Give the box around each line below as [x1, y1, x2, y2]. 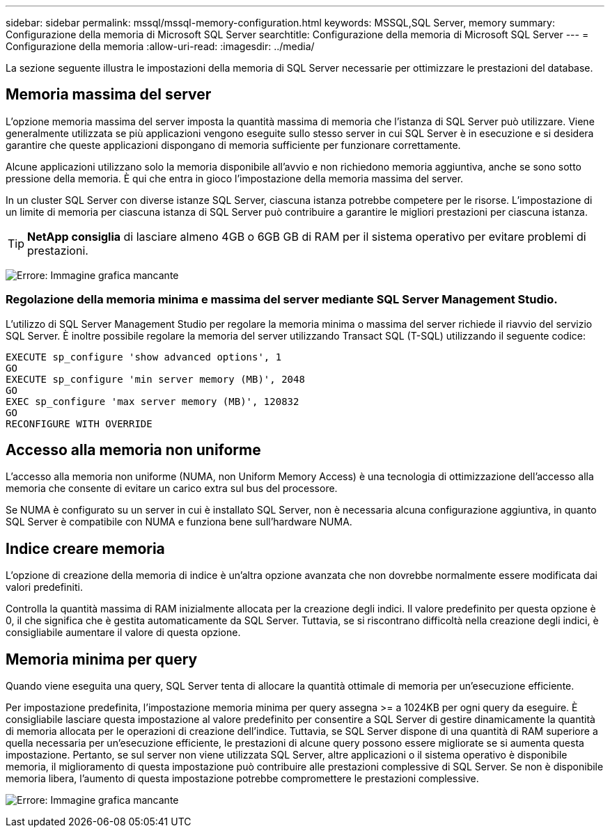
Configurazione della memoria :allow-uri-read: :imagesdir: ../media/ [6, 40, 315, 52]
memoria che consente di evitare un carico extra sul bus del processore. [6, 482, 338, 495]
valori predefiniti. [6, 581, 83, 594]
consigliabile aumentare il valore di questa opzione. [6, 626, 241, 639]
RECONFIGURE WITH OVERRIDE [6, 418, 152, 429]
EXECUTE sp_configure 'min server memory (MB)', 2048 [6, 373, 305, 385]
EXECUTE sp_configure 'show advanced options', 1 [6, 351, 282, 363]
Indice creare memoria [6, 539, 165, 557]
